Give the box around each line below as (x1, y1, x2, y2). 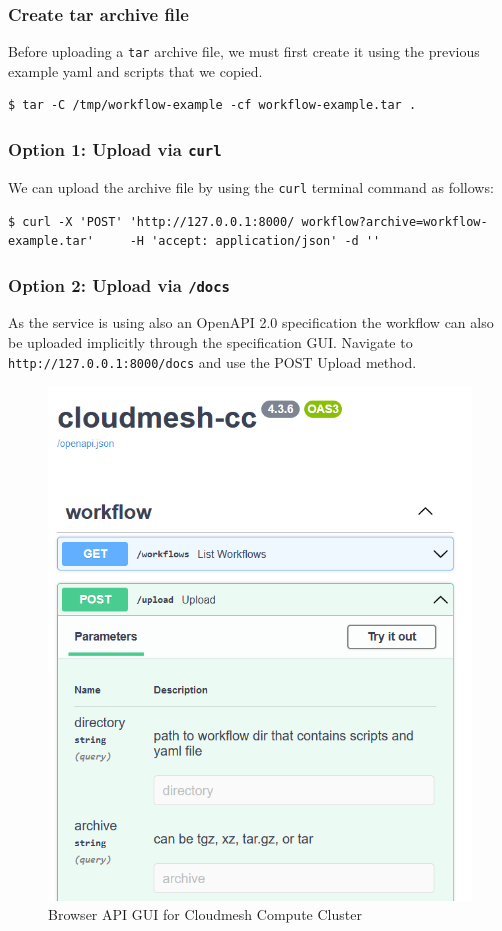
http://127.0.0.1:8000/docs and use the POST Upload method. (8, 351, 417, 372)
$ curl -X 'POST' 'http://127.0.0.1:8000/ (8, 214, 295, 229)
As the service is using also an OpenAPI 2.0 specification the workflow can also (8, 312, 494, 333)
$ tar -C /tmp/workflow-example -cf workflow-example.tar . (8, 98, 417, 113)
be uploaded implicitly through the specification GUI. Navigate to (8, 332, 413, 353)
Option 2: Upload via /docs (8, 272, 230, 297)
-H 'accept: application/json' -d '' (129, 234, 381, 249)
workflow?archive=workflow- (301, 214, 488, 229)
